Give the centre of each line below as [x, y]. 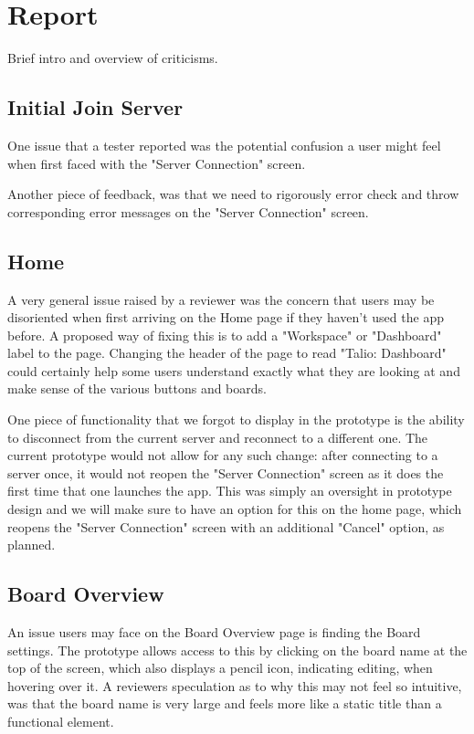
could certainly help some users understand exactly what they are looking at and [234, 370]
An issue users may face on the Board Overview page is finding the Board [214, 632]
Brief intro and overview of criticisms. [113, 58]
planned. [32, 545]
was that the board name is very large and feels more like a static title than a [225, 703]
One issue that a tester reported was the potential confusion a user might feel [224, 145]
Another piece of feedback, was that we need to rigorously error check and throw [233, 194]
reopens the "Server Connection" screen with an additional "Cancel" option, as [226, 526]
